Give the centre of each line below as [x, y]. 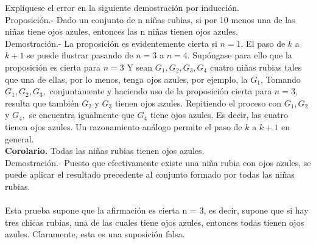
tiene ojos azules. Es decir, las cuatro [219, 115]
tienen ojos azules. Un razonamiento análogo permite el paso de [124, 126]
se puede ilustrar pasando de [80, 55]
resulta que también [42, 103]
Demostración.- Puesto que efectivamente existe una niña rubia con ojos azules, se [158, 162]
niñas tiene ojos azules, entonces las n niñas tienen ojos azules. [121, 31]
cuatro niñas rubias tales [256, 67]
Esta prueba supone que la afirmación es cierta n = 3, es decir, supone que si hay [157, 210]
